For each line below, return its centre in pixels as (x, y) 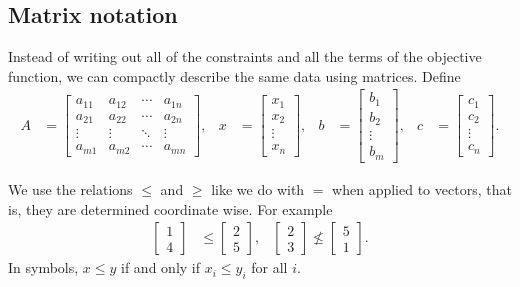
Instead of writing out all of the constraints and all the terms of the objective (245, 56)
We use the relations (70, 188)
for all (269, 267)
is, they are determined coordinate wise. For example (170, 208)
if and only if (161, 267)
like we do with (258, 188)
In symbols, (43, 267)
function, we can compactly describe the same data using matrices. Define (234, 75)
